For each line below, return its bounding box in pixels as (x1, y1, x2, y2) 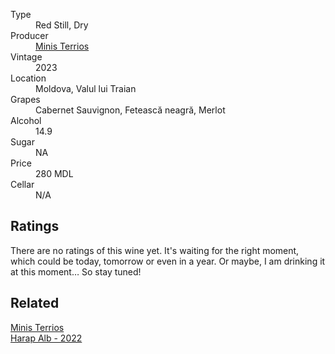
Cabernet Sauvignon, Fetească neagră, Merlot (35, 104, 226, 116)
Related (10, 295, 60, 312)
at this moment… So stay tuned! (10, 265, 142, 278)
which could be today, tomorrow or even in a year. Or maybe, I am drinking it (10, 255, 326, 267)
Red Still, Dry (35, 19, 89, 31)
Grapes (10, 94, 41, 105)
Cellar (10, 179, 35, 190)
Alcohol (10, 115, 42, 126)
